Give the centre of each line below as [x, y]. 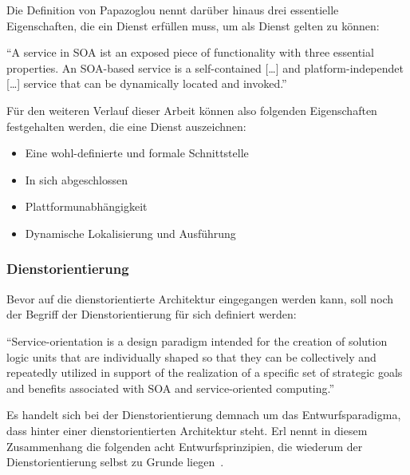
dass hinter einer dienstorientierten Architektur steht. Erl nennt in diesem [187, 430]
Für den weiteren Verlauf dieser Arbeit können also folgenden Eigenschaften [192, 110]
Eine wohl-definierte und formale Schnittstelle [137, 153]
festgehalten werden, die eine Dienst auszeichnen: [126, 126]
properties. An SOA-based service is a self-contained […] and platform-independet [205, 67]
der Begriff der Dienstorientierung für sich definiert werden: [152, 314]
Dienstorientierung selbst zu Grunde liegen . [115, 462]
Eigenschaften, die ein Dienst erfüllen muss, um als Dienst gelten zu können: [193, 25]
